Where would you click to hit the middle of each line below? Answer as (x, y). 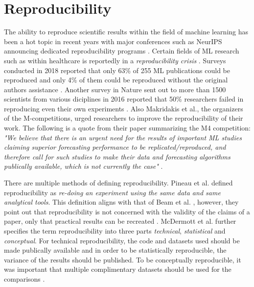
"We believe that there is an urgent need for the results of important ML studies (123, 137)
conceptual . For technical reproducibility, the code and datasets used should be (122, 240)
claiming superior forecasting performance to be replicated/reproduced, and (115, 147)
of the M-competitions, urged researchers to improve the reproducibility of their (124, 118)
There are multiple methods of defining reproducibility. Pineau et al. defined (118, 183)
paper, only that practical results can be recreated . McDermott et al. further (120, 221)
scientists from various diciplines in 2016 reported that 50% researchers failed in (124, 99)
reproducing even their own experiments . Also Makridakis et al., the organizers (124, 108)
